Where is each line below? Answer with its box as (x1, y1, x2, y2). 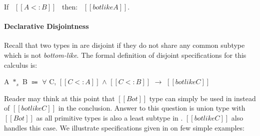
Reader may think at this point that (4, 93, 115, 103)
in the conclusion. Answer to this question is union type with (58, 103, 245, 113)
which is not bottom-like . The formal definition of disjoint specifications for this (4, 49, 246, 60)
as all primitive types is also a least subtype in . (36, 112, 183, 123)
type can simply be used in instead (149, 93, 256, 103)
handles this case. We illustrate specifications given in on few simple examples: (4, 122, 244, 133)
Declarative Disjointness (4, 21, 89, 31)
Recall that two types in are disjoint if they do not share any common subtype (4, 40, 245, 50)
